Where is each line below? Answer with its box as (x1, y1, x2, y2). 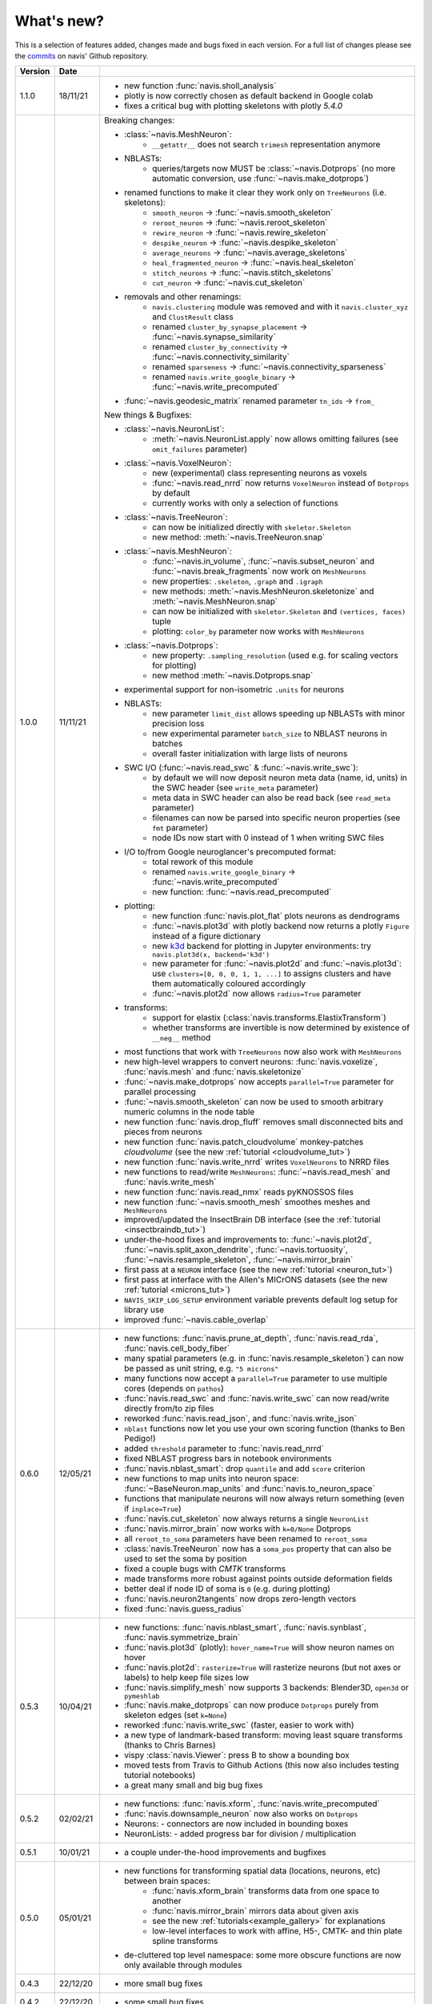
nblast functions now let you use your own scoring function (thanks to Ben (124, 1423, 406, 1434)
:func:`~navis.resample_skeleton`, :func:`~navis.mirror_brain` (124, 1255, 354, 1266)
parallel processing (124, 1086, 196, 1097)
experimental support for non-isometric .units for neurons (124, 684, 345, 695)
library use (124, 1304, 164, 1315)
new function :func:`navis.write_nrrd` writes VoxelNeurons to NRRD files (124, 1157, 390, 1168)
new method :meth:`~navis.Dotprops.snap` (152, 670, 314, 681)
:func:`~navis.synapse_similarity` (152, 331, 276, 342)
